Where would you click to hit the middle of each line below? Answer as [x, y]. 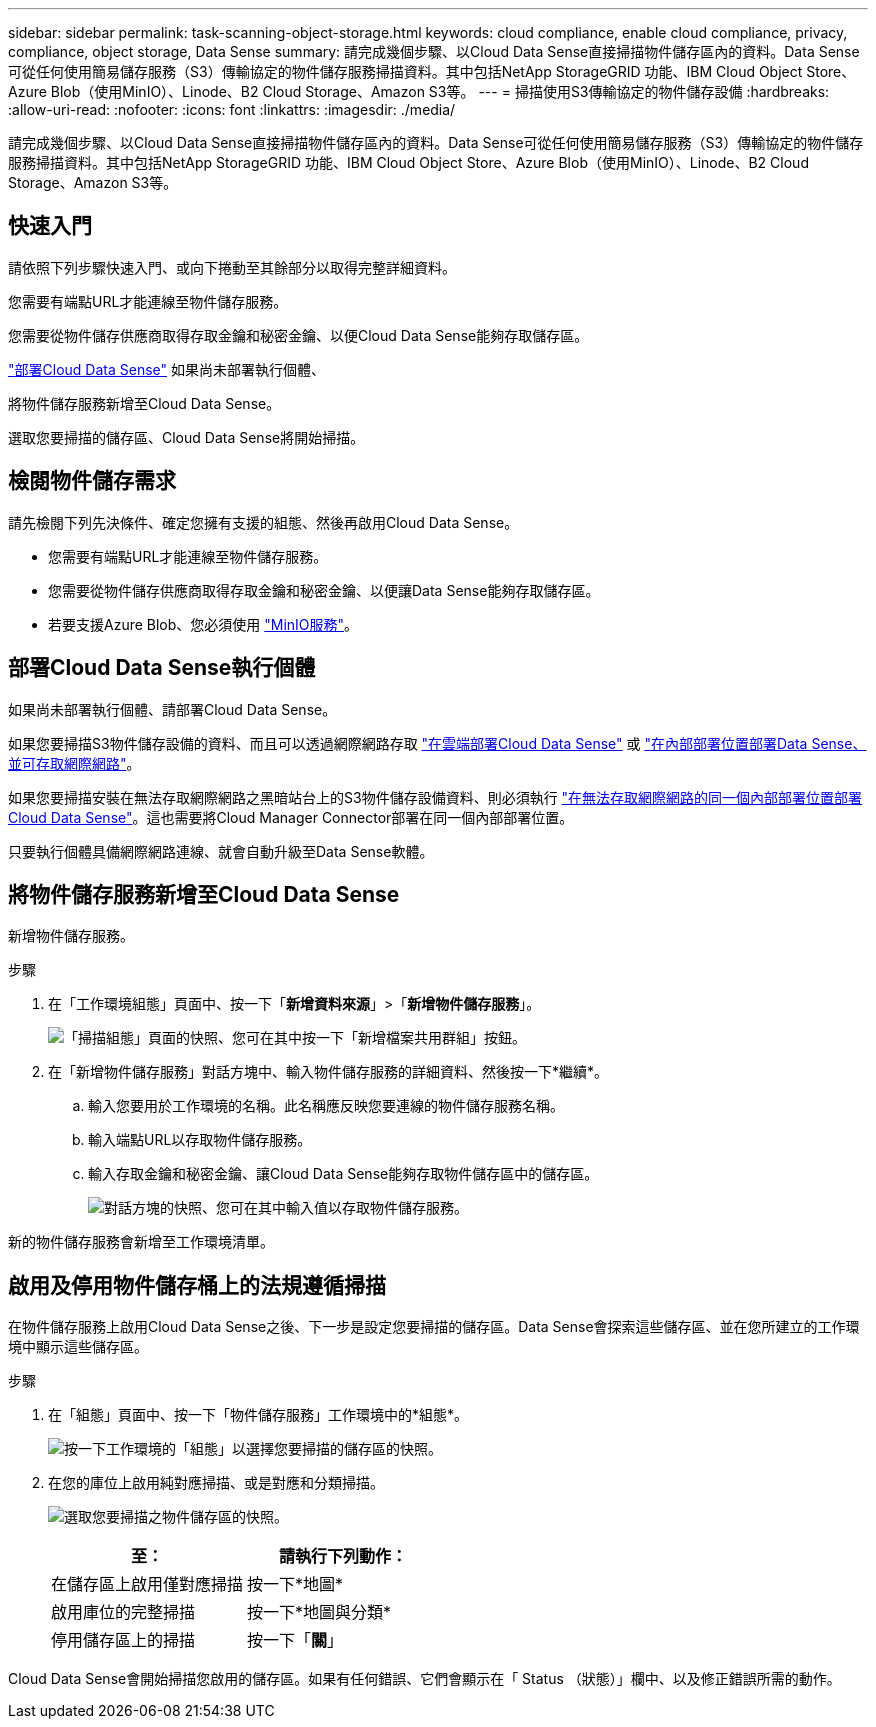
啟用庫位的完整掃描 [123, 1612]
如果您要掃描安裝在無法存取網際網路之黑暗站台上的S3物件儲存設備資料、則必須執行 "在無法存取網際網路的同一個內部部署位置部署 [435, 797]
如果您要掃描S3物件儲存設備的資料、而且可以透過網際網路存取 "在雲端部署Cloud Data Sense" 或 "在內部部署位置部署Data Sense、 [437, 743]
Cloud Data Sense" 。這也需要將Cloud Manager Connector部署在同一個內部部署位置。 [291, 817]
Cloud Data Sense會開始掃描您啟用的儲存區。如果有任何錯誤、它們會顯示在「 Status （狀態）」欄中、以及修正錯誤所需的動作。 [424, 1679]
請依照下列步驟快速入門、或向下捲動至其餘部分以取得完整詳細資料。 [232, 267]
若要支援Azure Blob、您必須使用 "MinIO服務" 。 [203, 624]
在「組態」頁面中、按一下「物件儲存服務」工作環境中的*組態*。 [258, 1415]
